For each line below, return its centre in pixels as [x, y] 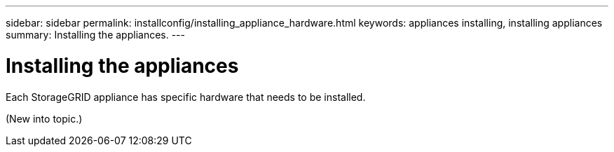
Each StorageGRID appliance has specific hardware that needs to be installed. [186, 97]
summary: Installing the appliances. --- [95, 35]
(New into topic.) [44, 118]
